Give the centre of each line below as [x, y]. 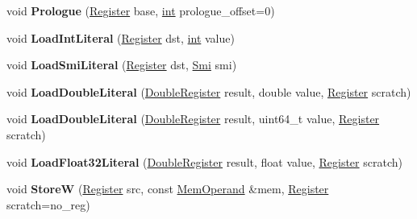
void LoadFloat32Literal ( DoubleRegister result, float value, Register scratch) [204, 161]
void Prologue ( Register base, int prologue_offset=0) [141, 10]
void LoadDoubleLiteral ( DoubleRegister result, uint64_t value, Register [193, 119]
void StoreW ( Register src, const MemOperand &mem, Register [168, 189]
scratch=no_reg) [48, 204]
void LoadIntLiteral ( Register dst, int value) [121, 37]
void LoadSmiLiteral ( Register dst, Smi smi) [122, 65]
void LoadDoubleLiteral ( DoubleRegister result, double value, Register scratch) [209, 91]
